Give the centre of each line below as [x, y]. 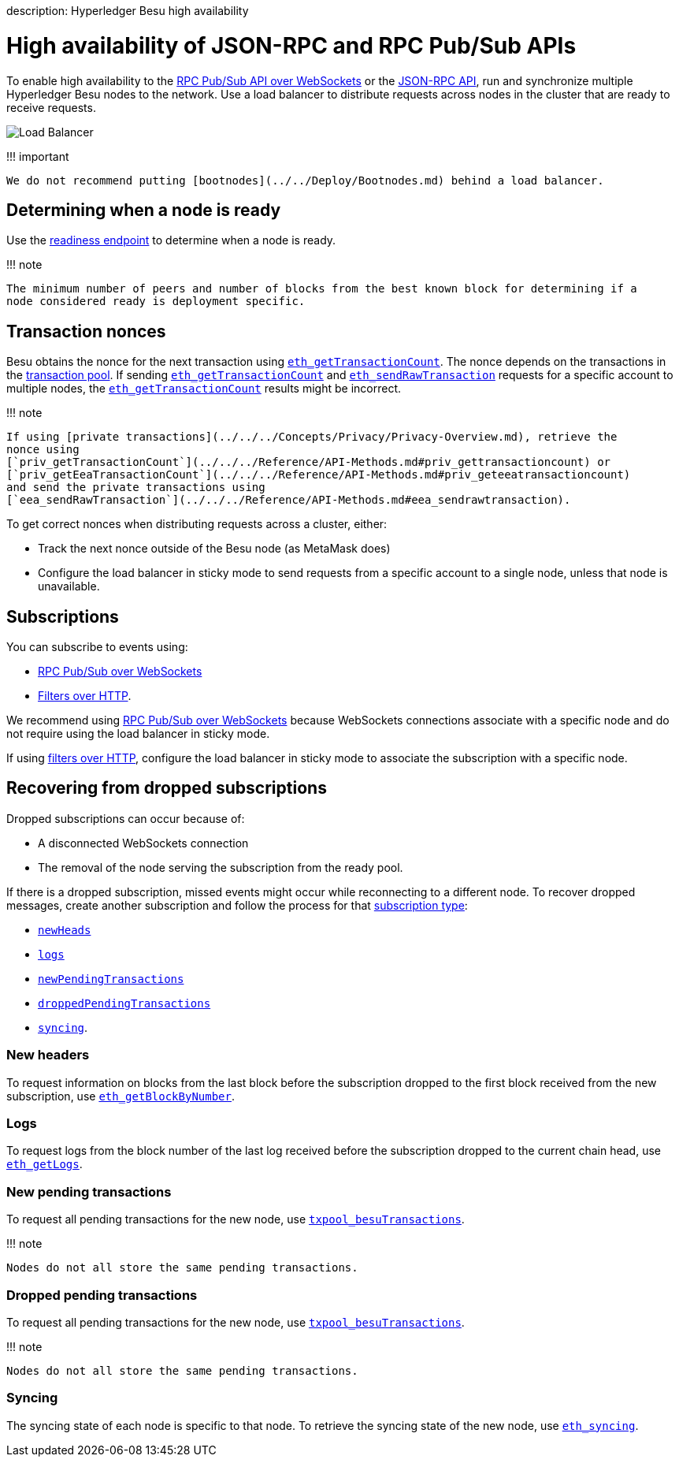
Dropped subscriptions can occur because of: [126, 818]
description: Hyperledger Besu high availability [128, 11]
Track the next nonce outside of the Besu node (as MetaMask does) [214, 549]
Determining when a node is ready [144, 210]
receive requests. [51, 107]
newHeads [65, 930]
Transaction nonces [86, 331]
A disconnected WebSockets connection [143, 843]
